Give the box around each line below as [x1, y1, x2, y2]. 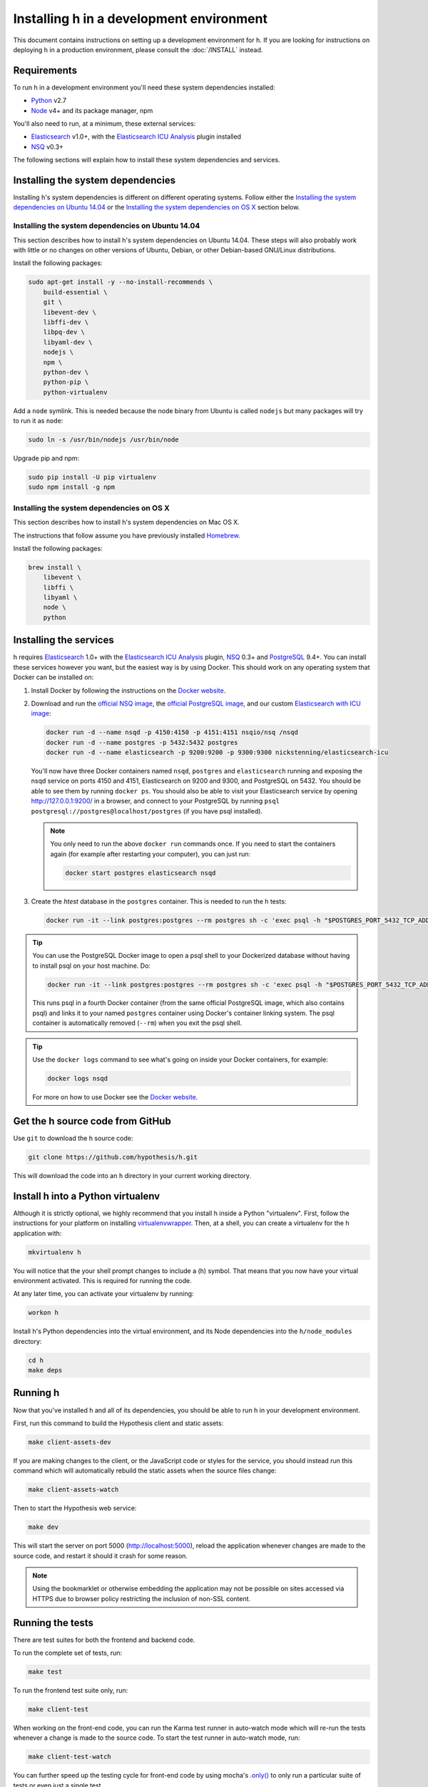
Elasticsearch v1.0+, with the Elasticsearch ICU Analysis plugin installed [31, 132, 242, 141]
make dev [28, 1523, 59, 1531]
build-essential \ [43, 288, 108, 296]
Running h [13, 1387, 60, 1399]
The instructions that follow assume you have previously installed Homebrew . [13, 531, 240, 540]
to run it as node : [13, 417, 63, 425]
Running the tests [13, 1616, 94, 1629]
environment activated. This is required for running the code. [13, 1276, 192, 1284]
